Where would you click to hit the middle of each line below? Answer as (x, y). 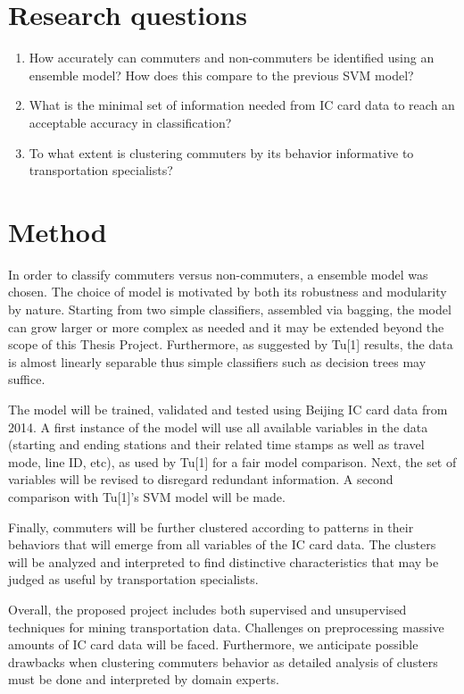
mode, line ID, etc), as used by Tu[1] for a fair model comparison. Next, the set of (232, 461)
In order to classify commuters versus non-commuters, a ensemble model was (218, 274)
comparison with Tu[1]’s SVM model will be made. (147, 496)
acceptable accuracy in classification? (130, 122)
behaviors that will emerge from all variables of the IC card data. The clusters (222, 544)
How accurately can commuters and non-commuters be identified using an (232, 58)
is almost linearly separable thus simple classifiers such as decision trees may (217, 361)
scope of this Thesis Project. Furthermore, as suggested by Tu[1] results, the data (231, 344)
